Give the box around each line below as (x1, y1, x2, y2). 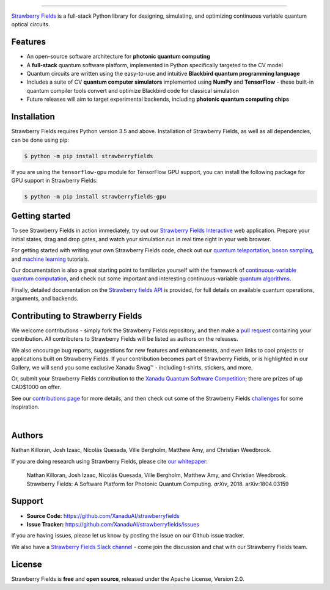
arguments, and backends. (11, 295, 79, 302)
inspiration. (11, 403, 40, 410)
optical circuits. (11, 21, 50, 28)
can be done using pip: (11, 136, 70, 144)
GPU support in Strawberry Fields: (11, 177, 98, 184)
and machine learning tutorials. (11, 255, 90, 263)
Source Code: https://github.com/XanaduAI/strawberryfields (26, 512, 180, 519)
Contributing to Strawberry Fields (11, 310, 142, 321)
